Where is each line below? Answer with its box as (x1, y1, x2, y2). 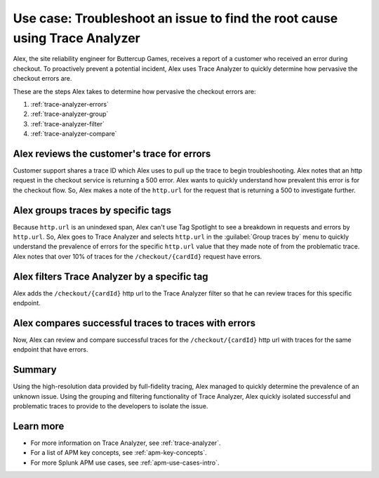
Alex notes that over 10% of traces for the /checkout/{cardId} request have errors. (13, 252, 262, 260)
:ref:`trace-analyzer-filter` (30, 119, 105, 128)
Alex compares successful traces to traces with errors (13, 317, 256, 329)
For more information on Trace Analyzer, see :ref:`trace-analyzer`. (30, 439, 221, 447)
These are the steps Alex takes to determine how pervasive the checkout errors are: (13, 87, 256, 95)
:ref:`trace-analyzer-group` (30, 109, 109, 119)
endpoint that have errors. (13, 345, 88, 354)
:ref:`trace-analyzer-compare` (30, 130, 117, 138)
